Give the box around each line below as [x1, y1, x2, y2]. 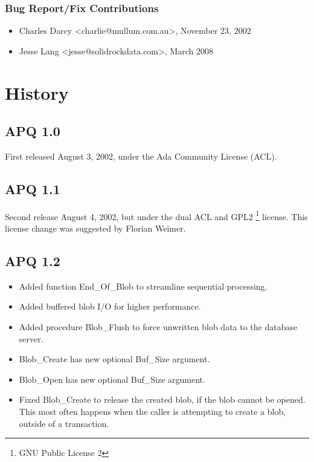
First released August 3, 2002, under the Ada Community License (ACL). [5, 149, 277, 162]
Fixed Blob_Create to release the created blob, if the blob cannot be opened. [19, 393, 306, 406]
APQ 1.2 [5, 252, 60, 270]
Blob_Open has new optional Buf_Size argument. [19, 373, 205, 385]
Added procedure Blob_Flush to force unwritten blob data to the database [19, 320, 298, 333]
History [5, 80, 69, 105]
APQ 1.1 [5, 179, 60, 198]
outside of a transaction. [19, 417, 109, 429]
